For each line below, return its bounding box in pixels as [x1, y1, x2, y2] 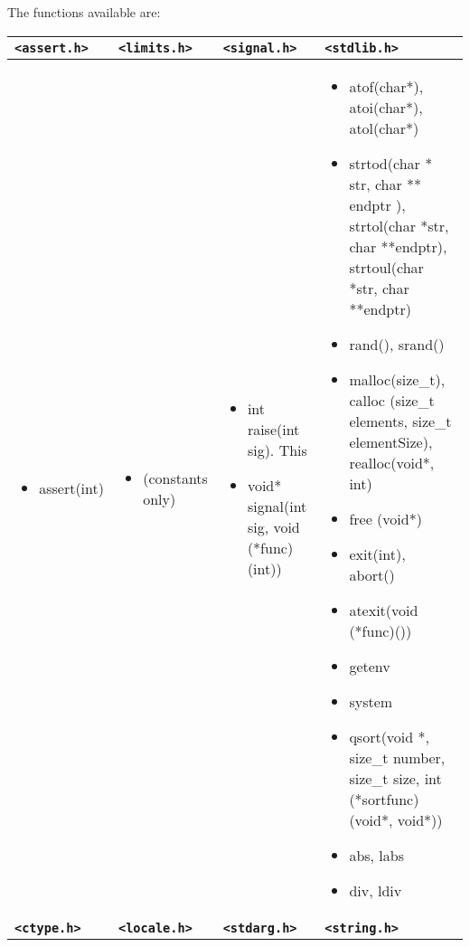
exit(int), [349, 543, 406, 564]
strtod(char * [349, 152, 433, 174]
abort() [349, 563, 395, 585]
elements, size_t [349, 410, 452, 431]
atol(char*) [349, 117, 419, 138]
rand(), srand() [349, 333, 445, 355]
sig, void [247, 516, 300, 537]
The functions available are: [7, 3, 161, 21]
